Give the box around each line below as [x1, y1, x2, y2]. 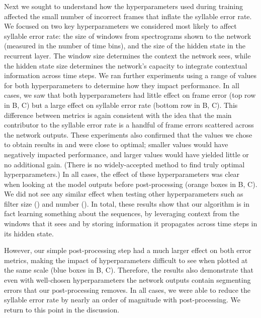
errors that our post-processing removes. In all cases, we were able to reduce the [4, 284, 250, 295]
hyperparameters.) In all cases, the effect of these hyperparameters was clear [4, 169, 240, 179]
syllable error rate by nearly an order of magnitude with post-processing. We [4, 294, 241, 305]
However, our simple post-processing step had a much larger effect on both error [4, 245, 251, 256]
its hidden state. [4, 228, 54, 238]
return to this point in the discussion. [4, 304, 120, 314]
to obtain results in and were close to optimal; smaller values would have [4, 139, 228, 150]
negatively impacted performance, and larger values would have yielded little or [4, 149, 249, 159]
